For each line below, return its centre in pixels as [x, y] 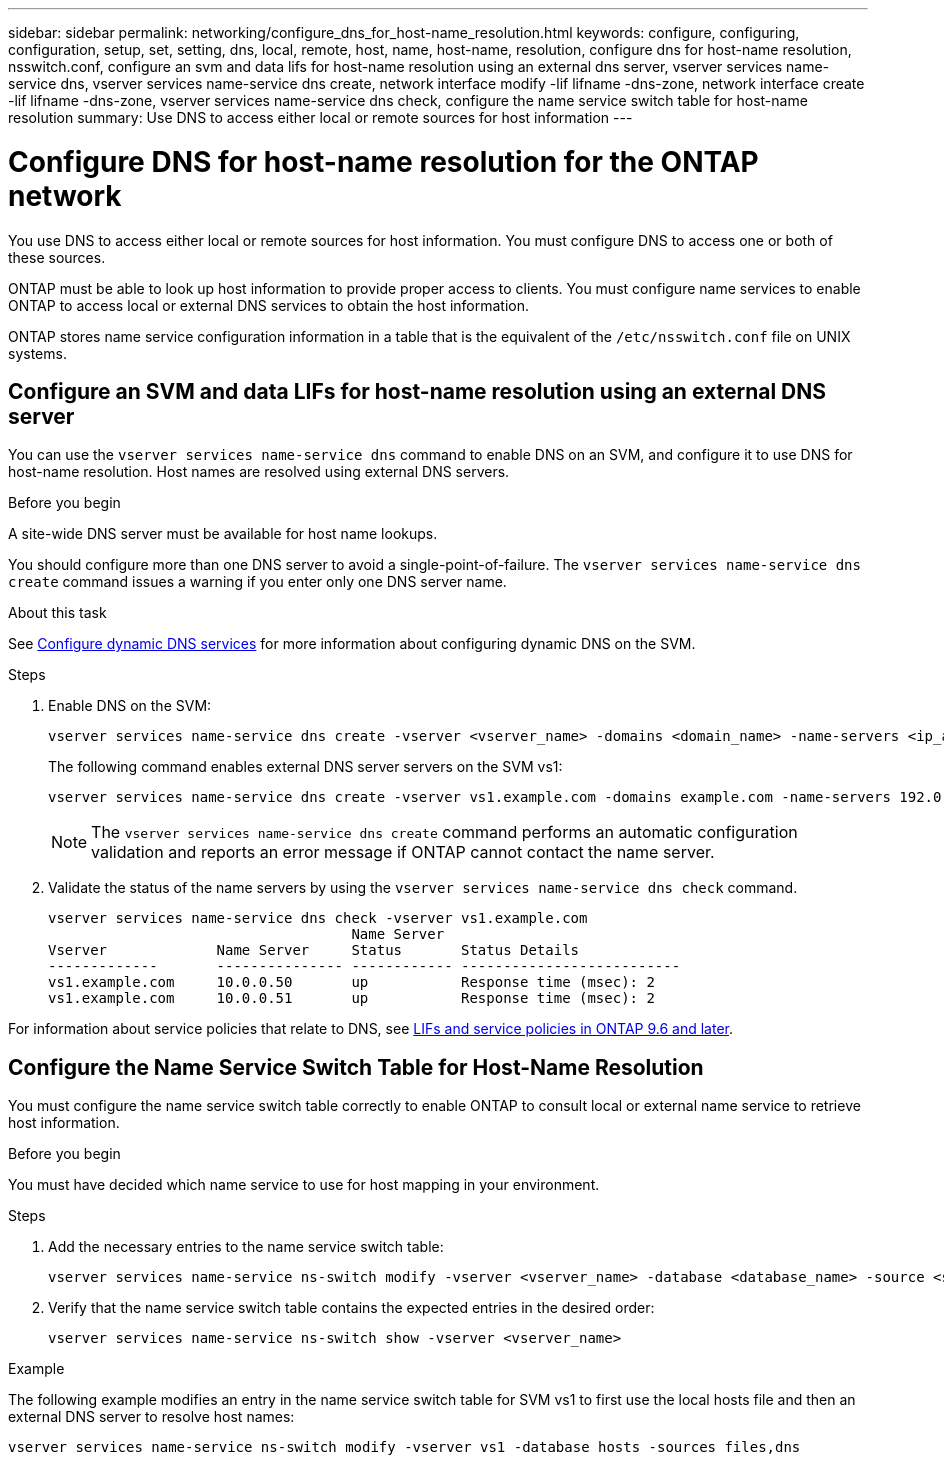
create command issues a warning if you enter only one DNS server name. [257, 582]
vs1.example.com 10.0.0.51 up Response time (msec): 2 [351, 998]
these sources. [57, 257]
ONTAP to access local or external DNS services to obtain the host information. [269, 305]
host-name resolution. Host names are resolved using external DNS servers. [259, 472]
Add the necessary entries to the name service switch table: [246, 1247]
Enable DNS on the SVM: [130, 706]
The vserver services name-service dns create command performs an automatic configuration [444, 832]
